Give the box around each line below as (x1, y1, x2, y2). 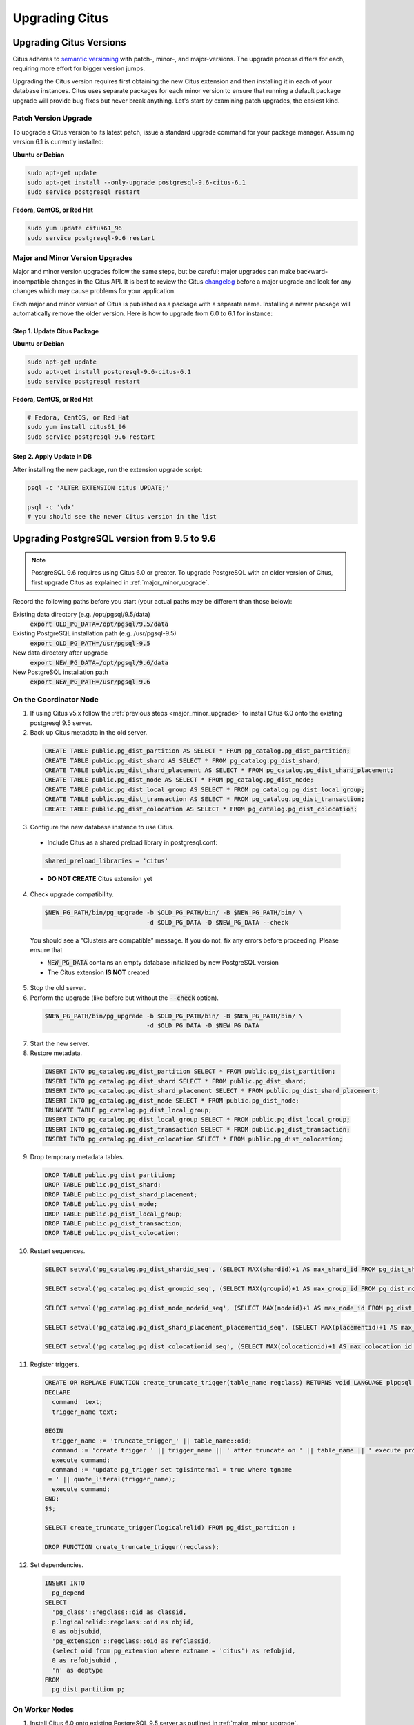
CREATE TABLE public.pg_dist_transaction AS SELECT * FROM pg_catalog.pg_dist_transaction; (44, 796, 365, 803)
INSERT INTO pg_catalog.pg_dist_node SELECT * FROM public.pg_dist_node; (44, 1096, 299, 1104)
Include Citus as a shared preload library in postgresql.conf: (47, 838, 217, 847)
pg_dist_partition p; (52, 1686, 126, 1693)
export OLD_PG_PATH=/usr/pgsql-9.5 (30, 639, 151, 647)
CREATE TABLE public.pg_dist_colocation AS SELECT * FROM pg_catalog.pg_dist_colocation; (44, 805, 358, 813)
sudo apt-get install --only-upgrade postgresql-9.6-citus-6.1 (27, 178, 246, 186)
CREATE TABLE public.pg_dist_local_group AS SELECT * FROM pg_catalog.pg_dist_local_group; (44, 785, 365, 793)
